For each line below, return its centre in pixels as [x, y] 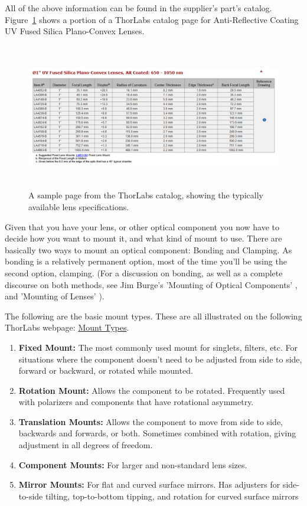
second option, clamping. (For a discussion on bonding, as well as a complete [144, 272]
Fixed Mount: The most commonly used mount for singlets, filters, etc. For [158, 347]
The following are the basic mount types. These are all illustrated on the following [153, 316]
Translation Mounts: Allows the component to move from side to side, [151, 421]
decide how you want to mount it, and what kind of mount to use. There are [143, 238]
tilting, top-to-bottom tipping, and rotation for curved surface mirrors [172, 496]
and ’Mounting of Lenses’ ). [55, 296]
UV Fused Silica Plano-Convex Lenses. [75, 31]
